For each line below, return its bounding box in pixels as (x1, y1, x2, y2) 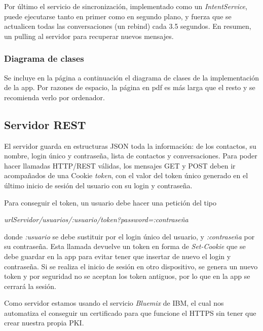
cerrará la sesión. (4, 280, 56, 291)
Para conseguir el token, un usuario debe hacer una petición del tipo (4, 197, 216, 208)
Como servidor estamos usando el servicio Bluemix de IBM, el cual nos (4, 298, 224, 308)
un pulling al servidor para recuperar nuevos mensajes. (4, 30, 174, 41)
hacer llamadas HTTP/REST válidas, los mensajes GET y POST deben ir (4, 160, 236, 171)
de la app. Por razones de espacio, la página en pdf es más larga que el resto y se (4, 82, 255, 93)
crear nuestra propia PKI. (4, 317, 84, 328)
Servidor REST (4, 116, 86, 132)
